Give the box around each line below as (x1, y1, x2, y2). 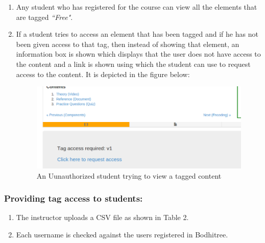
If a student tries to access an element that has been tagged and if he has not (16, 29, 258, 39)
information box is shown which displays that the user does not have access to (16, 48, 261, 59)
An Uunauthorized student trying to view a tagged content (36, 170, 222, 181)
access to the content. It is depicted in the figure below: (16, 68, 190, 79)
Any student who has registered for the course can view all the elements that (16, 2, 257, 12)
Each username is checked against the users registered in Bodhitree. (16, 229, 228, 239)
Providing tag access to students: (4, 192, 143, 205)
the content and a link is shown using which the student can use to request (16, 58, 251, 69)
